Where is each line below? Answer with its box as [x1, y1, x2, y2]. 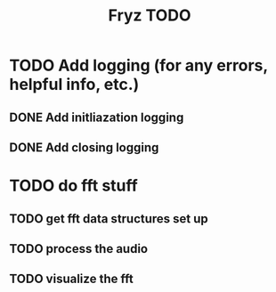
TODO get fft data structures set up [9, 211, 209, 226]
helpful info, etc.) [9, 75, 140, 94]
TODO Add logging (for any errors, [9, 55, 269, 76]
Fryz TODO [108, 5, 191, 26]
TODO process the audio [9, 241, 149, 256]
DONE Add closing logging [9, 140, 159, 155]
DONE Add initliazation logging [9, 109, 184, 125]
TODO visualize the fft [9, 272, 134, 287]
